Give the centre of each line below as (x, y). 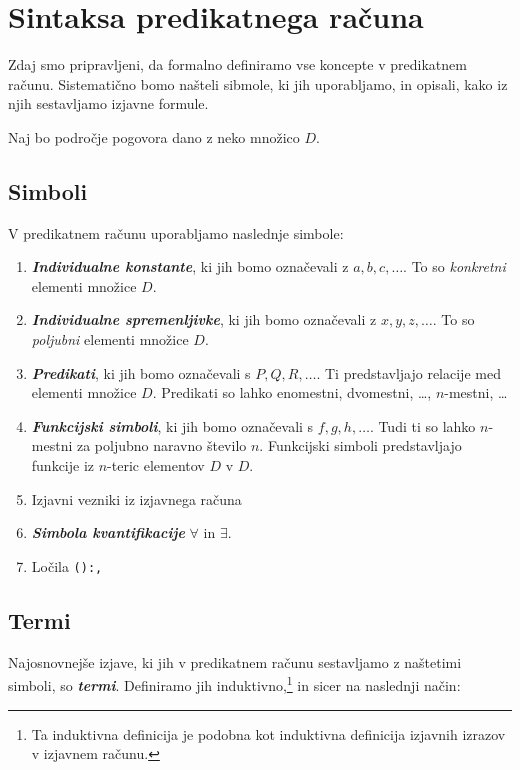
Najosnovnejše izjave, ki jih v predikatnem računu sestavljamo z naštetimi (235, 661)
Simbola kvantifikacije (108, 532)
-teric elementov (156, 465)
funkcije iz (63, 465)
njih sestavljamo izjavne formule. (108, 103)
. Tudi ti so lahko (422, 425)
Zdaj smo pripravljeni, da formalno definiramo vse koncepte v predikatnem (237, 64)
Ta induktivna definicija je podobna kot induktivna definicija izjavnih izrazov (268, 733)
